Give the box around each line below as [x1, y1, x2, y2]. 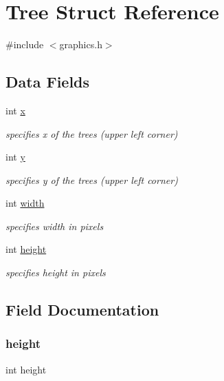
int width [5, 196, 45, 210]
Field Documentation [5, 299, 159, 320]
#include [5, 37, 44, 52]
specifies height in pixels [5, 265, 106, 280]
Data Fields [5, 71, 90, 92]
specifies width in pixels [5, 218, 104, 233]
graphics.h [59, 37, 102, 52]
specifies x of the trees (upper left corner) [5, 126, 178, 141]
